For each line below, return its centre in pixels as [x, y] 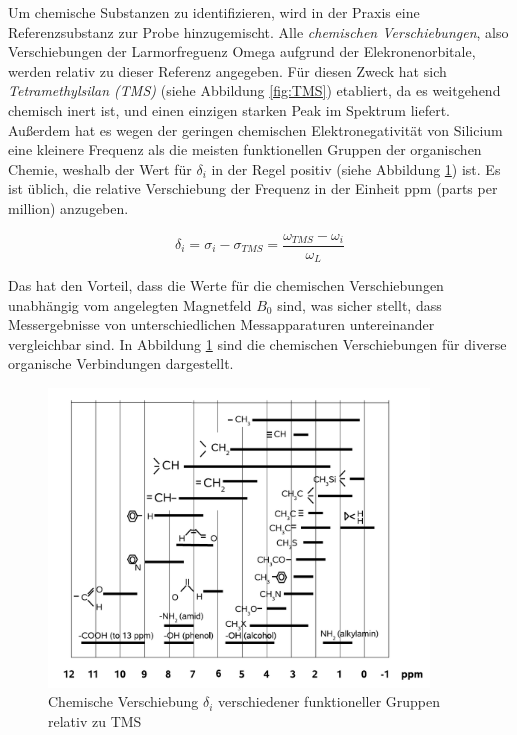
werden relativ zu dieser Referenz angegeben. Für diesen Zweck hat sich [227, 70]
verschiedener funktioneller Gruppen [329, 701]
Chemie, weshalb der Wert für [100, 168]
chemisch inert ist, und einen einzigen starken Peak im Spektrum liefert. [229, 109]
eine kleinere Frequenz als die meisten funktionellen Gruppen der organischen [245, 149]
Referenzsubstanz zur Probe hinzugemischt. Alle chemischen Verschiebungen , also [258, 31]
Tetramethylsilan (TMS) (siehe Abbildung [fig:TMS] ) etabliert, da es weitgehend [254, 90]
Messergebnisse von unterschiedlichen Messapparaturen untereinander [221, 324]
